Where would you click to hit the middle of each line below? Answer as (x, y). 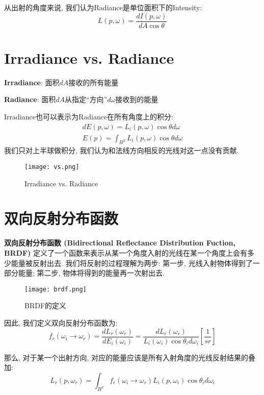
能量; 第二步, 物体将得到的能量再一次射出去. (91, 273)
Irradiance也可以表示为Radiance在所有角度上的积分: (89, 116)
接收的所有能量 (94, 82)
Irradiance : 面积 (32, 82)
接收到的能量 (137, 99)
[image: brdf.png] (56, 289)
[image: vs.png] (52, 167)
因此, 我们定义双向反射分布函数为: (61, 323)
